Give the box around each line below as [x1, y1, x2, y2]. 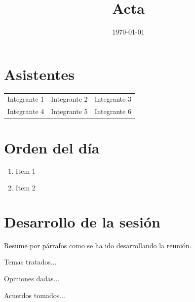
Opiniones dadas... [4, 273, 60, 283]
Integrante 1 [7, 94, 44, 104]
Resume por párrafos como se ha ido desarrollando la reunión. [4, 240, 192, 250]
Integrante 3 [94, 94, 131, 104]
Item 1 [15, 166, 36, 176]
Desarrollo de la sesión [4, 211, 160, 231]
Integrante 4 [7, 106, 44, 116]
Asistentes [4, 64, 75, 84]
